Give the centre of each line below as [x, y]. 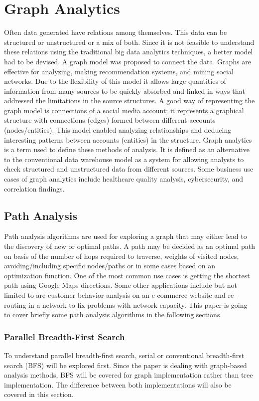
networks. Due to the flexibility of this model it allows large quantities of [115, 81]
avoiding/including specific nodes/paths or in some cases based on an [110, 266]
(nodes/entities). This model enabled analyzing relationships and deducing [118, 130]
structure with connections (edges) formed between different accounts [110, 120]
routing [15, 304]
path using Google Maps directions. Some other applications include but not [121, 285]
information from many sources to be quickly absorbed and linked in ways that [125, 91]
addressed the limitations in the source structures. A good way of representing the [129, 100]
